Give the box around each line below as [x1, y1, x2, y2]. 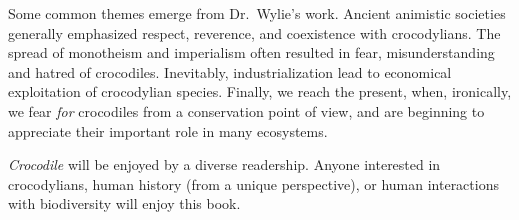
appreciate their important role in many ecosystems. [8, 120, 328, 141]
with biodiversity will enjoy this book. [8, 193, 241, 214]
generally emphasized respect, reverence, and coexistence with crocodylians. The [8, 22, 501, 43]
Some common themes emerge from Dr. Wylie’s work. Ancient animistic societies [8, 3, 506, 23]
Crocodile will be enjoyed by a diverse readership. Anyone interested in [8, 154, 441, 175]
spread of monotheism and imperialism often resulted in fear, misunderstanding [8, 42, 495, 63]
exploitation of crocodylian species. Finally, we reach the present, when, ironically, [8, 81, 512, 102]
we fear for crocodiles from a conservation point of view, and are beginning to [8, 100, 485, 121]
